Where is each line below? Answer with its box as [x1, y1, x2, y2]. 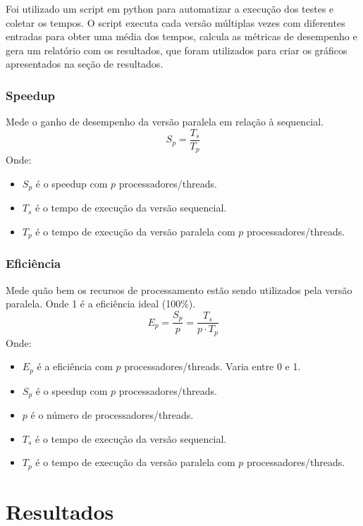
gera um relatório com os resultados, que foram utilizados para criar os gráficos [6, 42, 347, 57]
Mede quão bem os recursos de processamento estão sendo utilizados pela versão [6, 282, 352, 297]
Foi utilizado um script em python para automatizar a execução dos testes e [6, 1, 334, 16]
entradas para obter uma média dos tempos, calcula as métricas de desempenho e [6, 29, 357, 44]
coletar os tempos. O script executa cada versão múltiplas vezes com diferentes [6, 15, 345, 30]
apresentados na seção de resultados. [6, 56, 164, 71]
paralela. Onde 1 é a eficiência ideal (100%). [6, 296, 196, 311]
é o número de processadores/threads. [30, 408, 194, 422]
